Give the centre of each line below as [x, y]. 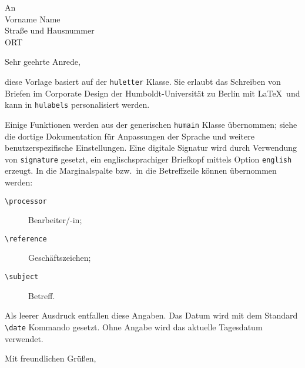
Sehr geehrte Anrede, [43, 62]
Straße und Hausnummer [50, 30]
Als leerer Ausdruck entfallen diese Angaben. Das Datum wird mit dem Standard [151, 315]
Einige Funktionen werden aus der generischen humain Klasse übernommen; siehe [151, 124]
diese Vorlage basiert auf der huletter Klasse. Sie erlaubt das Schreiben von [143, 81]
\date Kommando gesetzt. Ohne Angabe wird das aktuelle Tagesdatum [134, 326]
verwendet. [24, 338]
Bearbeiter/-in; [55, 220]
